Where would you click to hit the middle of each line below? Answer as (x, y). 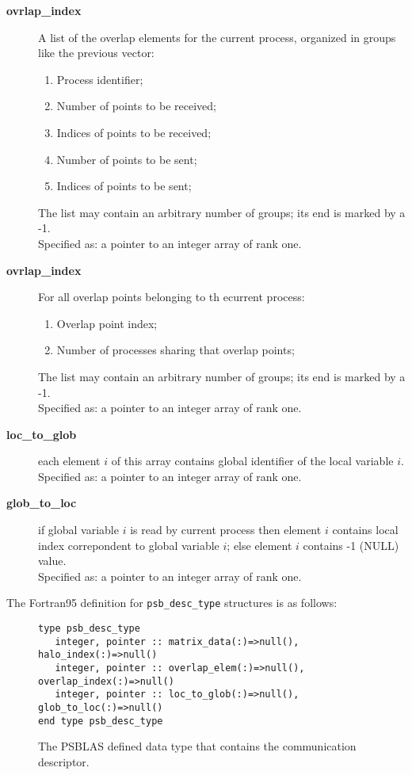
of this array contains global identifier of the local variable (252, 461)
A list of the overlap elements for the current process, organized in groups (217, 37)
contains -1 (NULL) (351, 545)
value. (52, 561)
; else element (259, 545)
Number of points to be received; (137, 106)
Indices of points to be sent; (124, 186)
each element (69, 461)
